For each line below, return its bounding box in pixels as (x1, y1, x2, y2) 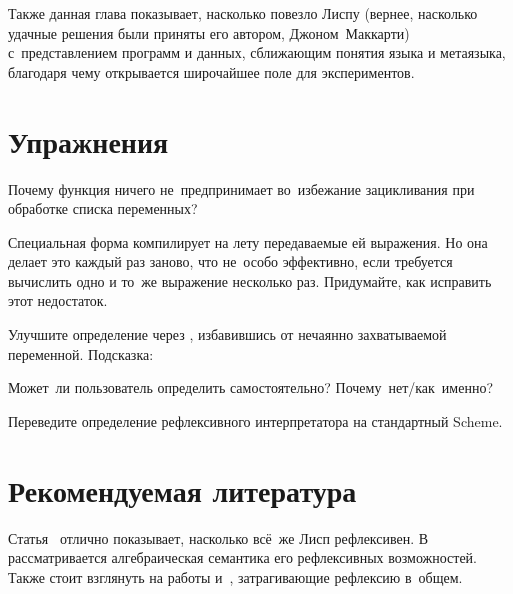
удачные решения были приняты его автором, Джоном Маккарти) (8, 22, 410, 43)
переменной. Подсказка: (8, 343, 154, 364)
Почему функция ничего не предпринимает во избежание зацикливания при (8, 178, 475, 199)
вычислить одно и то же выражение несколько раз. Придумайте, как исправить (8, 270, 492, 291)
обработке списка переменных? (8, 198, 198, 219)
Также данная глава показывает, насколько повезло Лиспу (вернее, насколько (8, 3, 478, 23)
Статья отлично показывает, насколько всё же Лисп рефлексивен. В (8, 527, 429, 548)
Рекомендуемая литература (8, 469, 357, 510)
